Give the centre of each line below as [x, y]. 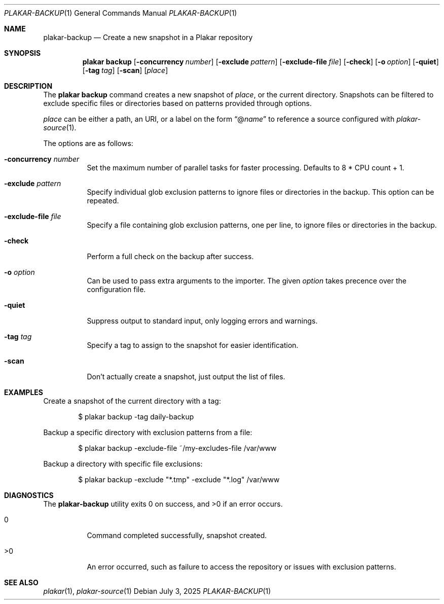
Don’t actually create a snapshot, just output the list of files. [186, 377]
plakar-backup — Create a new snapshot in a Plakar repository [148, 37]
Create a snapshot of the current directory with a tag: [132, 401]
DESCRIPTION [28, 86]
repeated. [103, 201]
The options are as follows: [88, 143]
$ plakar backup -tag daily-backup [136, 417]
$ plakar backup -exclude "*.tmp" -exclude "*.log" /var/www [179, 479]
